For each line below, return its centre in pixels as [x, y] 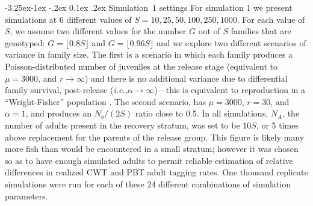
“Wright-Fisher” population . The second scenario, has [105, 101]
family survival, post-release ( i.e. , [66, 90]
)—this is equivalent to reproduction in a [230, 90]
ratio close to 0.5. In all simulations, [202, 113]
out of [209, 31]
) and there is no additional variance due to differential [186, 78]
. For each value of [271, 19]
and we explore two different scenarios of [231, 42]
